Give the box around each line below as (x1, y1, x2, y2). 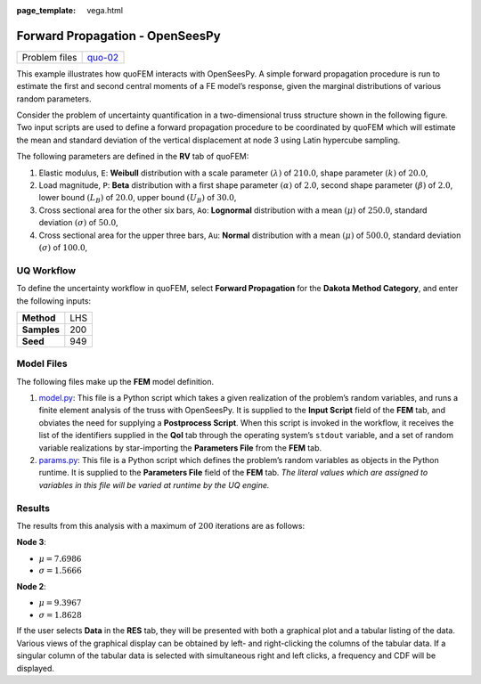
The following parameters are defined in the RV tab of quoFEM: (16, 151, 249, 162)
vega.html (86, 5, 124, 15)
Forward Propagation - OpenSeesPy (16, 28, 222, 44)
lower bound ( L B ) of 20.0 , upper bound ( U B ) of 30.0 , (38, 192, 237, 205)
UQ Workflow (16, 264, 76, 276)
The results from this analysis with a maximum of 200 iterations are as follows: (16, 520, 306, 531)
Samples (21, 323, 61, 336)
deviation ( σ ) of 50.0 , (38, 217, 119, 228)
